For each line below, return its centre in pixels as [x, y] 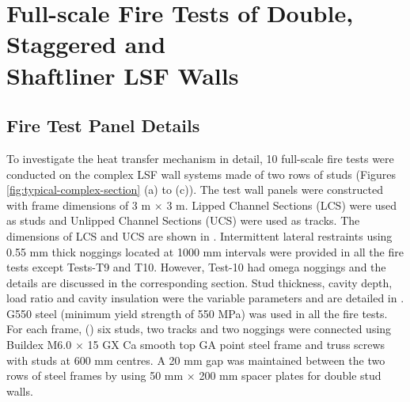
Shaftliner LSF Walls [123, 75]
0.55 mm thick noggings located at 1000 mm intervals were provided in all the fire [205, 251]
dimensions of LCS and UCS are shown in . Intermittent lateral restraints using [199, 235]
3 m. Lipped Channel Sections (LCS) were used [282, 205]
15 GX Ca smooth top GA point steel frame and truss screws [236, 345]
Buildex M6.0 [39, 345]
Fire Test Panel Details [103, 125]
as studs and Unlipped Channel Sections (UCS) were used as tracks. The [183, 220]
